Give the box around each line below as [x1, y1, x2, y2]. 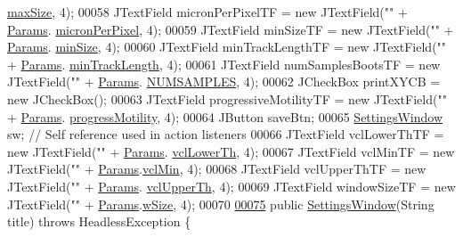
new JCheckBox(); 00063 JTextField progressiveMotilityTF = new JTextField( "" [7, 89, 447, 108]
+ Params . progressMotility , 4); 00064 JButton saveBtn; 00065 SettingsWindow [7, 107, 443, 126]
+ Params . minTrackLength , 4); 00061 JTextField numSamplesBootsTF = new [7, 54, 441, 73]
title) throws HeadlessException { [7, 212, 191, 231]
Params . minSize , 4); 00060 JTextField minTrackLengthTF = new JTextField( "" [7, 37, 447, 56]
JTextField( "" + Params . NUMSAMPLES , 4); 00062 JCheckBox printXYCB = [7, 72, 441, 91]
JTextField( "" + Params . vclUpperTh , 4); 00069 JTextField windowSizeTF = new [7, 176, 456, 195]
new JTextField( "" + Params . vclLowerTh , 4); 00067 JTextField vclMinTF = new [7, 142, 455, 160]
